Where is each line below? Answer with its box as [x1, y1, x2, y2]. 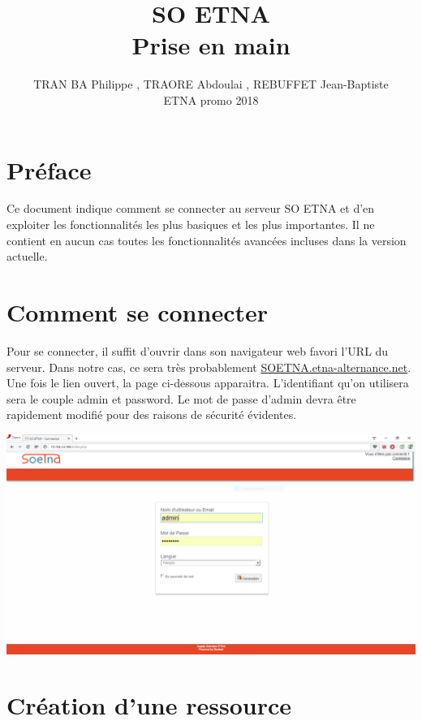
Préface [6, 153, 92, 186]
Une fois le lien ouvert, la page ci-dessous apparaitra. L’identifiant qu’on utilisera [6, 374, 409, 391]
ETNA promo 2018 [163, 91, 259, 108]
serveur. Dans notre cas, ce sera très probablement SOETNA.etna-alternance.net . [6, 358, 411, 375]
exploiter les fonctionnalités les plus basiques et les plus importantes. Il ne [6, 216, 375, 233]
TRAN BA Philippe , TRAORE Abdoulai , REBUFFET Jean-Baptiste [33, 76, 389, 93]
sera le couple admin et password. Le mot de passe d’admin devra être [6, 390, 356, 407]
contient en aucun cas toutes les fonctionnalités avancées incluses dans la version [6, 231, 407, 248]
